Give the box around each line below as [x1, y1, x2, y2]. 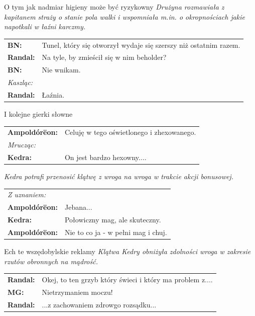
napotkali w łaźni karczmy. [4, 21, 86, 32]
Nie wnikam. [42, 64, 81, 75]
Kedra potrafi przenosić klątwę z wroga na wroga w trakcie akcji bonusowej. [4, 171, 233, 182]
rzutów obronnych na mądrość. [4, 256, 98, 266]
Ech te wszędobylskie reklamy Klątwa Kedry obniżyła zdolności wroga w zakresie [4, 246, 251, 257]
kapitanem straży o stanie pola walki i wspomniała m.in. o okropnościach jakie [4, 11, 245, 22]
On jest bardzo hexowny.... [64, 152, 147, 163]
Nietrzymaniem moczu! [42, 286, 113, 297]
